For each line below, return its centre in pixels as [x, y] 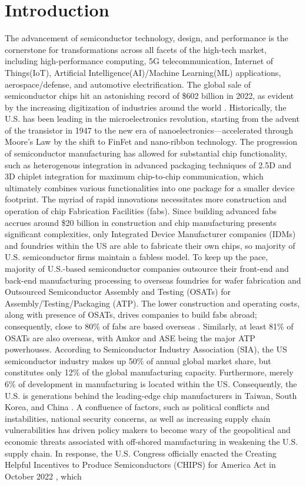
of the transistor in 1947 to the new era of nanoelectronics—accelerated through [149, 130]
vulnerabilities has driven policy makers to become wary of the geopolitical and [148, 430]
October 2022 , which [43, 476]
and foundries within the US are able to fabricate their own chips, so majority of [150, 245]
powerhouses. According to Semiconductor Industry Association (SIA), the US [146, 349]
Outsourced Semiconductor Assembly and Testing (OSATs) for [118, 292]
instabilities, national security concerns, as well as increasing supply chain [138, 418]
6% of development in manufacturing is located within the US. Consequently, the [151, 383]
